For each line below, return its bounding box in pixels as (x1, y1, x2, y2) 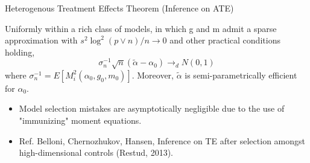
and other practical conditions (169, 34, 280, 46)
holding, (5, 45, 35, 58)
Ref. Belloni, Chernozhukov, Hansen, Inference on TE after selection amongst (19, 134, 305, 147)
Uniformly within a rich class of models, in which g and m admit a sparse (5, 22, 277, 34)
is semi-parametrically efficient (185, 68, 297, 81)
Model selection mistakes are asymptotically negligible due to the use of (19, 102, 285, 115)
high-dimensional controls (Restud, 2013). (19, 146, 174, 159)
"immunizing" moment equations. (19, 114, 142, 127)
